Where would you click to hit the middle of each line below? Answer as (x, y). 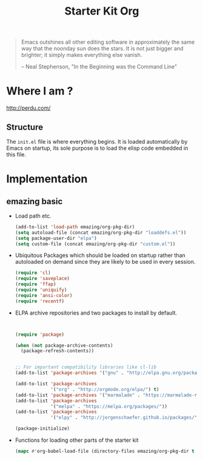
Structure (25, 127)
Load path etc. (33, 216)
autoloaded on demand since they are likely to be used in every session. (105, 262)
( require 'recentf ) (40, 301)
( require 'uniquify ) (41, 290)
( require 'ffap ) (35, 284)
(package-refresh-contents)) (58, 351)
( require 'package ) (40, 335)
